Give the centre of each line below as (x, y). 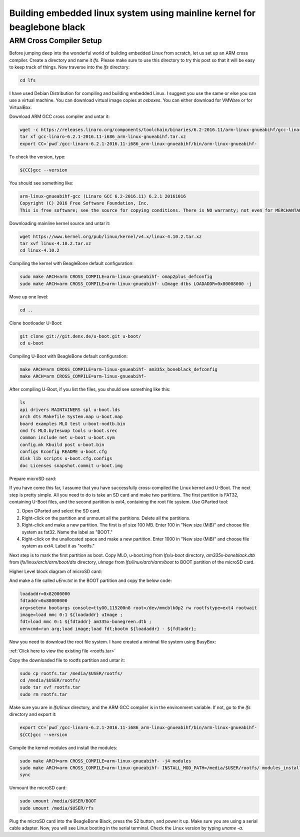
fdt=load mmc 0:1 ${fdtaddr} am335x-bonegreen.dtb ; (86, 622)
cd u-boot (32, 343)
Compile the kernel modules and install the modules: (63, 747)
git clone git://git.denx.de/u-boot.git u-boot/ (80, 336)
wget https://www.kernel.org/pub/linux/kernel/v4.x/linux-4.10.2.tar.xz (111, 236)
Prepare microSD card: (33, 478)
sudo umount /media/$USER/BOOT (58, 801)
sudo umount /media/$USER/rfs (57, 808)
